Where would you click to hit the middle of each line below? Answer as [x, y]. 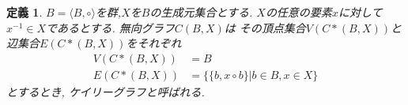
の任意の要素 [298, 12]
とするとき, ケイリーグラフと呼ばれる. [106, 91]
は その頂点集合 [265, 27]
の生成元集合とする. [201, 12]
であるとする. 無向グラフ [110, 27]
